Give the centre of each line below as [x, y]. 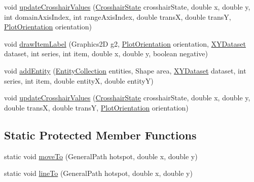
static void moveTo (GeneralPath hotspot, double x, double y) [101, 156]
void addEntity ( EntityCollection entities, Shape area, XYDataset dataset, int [125, 70]
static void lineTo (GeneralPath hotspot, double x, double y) [98, 173]
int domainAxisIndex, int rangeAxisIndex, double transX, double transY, [118, 16]
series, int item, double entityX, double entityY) [79, 80]
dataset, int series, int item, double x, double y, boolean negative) [106, 53]
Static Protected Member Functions [100, 135]
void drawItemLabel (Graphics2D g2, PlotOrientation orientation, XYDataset [125, 43]
